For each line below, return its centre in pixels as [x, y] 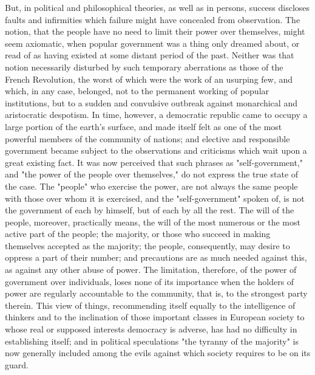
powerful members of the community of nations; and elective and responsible [147, 138]
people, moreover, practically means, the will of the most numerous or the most [153, 222]
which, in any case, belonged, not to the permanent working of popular [137, 91]
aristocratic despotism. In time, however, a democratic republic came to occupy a [156, 115]
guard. [17, 364]
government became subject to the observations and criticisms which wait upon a [156, 150]
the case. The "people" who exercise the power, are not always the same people [151, 186]
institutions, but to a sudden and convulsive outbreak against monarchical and [151, 102]
